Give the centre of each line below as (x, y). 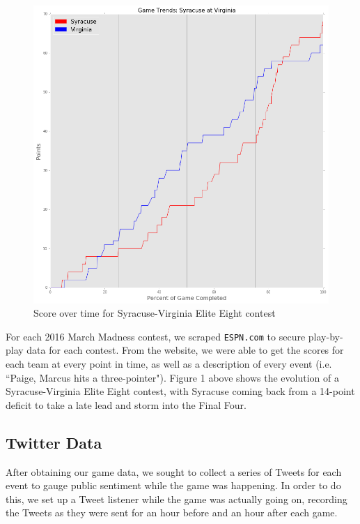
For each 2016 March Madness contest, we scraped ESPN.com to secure (156, 336)
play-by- (326, 336)
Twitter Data (54, 442)
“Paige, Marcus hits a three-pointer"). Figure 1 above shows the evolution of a (172, 377)
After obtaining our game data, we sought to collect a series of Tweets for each (174, 471)
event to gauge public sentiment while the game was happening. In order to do (173, 485)
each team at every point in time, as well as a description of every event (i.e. (169, 363)
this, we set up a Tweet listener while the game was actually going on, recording (177, 499)
